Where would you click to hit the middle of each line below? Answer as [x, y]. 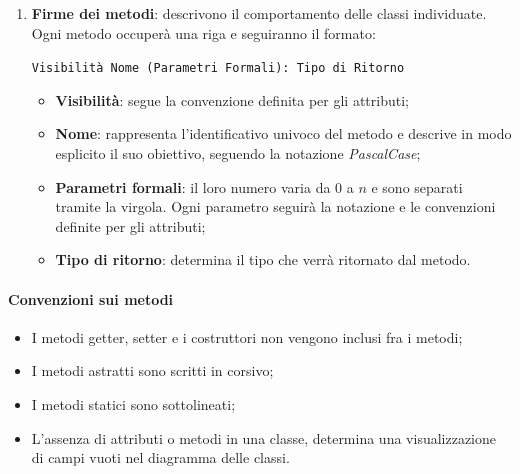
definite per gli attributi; [130, 225]
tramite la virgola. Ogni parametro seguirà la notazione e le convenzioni [275, 206]
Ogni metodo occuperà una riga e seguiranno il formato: [203, 32]
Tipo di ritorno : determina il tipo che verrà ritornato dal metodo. [263, 259]
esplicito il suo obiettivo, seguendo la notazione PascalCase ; [238, 153]
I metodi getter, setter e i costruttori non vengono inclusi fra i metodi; [247, 336]
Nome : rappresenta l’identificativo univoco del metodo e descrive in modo [283, 133]
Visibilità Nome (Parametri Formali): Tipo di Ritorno [218, 68]
